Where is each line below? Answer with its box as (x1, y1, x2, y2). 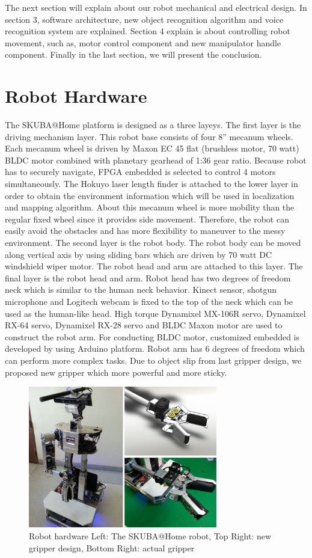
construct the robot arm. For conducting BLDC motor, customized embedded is (5, 330, 300, 343)
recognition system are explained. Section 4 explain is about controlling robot (5, 25, 290, 37)
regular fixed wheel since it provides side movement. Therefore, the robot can (5, 212, 289, 225)
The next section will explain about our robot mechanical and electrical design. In (5, 1, 307, 13)
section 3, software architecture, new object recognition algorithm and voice (5, 13, 284, 25)
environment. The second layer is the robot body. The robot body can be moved (5, 236, 301, 249)
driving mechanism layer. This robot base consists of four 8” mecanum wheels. (5, 130, 293, 143)
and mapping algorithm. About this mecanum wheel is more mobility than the (5, 201, 295, 213)
